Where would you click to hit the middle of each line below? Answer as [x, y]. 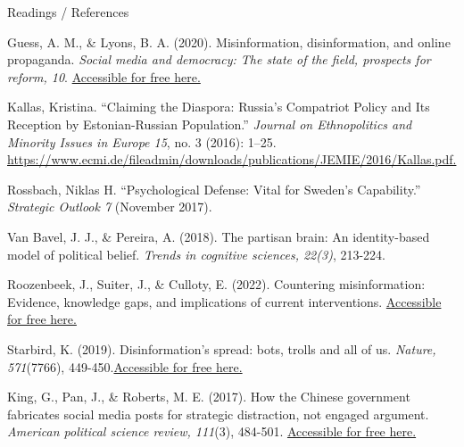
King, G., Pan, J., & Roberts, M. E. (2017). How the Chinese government [209, 397]
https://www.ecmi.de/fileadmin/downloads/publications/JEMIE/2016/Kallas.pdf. [232, 159]
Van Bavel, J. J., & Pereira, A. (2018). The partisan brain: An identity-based [219, 236]
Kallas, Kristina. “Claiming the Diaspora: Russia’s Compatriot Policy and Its [219, 107]
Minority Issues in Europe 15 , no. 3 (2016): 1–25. [142, 141]
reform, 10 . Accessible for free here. [104, 76]
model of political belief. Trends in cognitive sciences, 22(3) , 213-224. [196, 254]
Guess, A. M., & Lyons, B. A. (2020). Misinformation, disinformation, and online [229, 41]
